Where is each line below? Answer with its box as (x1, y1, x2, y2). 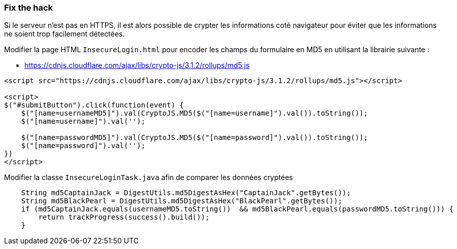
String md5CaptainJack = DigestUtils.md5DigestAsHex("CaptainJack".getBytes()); (21, 189, 351, 197)
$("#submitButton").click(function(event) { (4, 101, 184, 110)
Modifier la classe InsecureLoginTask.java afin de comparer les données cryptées (4, 173, 293, 182)
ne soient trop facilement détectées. (4, 29, 125, 39)
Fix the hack (4, 3, 53, 13)
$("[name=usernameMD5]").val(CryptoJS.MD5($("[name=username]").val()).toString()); (21, 109, 368, 118)
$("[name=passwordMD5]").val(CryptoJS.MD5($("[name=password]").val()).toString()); (21, 133, 368, 142)
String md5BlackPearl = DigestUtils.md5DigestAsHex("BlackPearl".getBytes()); (21, 197, 342, 205)
